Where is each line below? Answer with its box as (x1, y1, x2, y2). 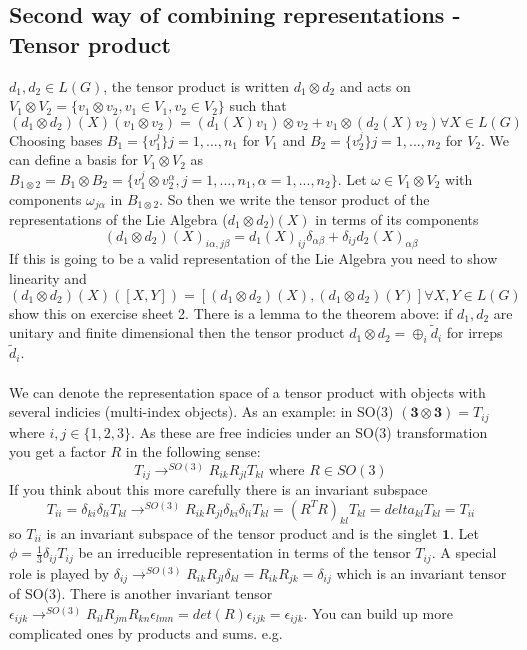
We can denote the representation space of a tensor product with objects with (9, 381, 486, 402)
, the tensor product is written (103, 75, 290, 96)
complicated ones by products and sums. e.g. (9, 623, 283, 644)
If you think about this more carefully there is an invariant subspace (9, 479, 428, 500)
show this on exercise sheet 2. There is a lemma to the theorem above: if (9, 302, 453, 323)
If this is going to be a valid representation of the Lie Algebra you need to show (9, 248, 498, 269)
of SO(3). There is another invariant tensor (9, 583, 273, 604)
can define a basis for (9, 149, 138, 170)
